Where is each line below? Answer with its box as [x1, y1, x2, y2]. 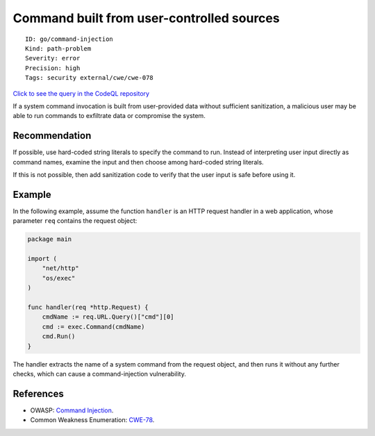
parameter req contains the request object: [12, 217, 137, 225]
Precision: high [25, 64, 81, 72]
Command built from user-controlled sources [12, 10, 281, 26]
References [12, 387, 64, 399]
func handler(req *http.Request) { [27, 303, 149, 311]
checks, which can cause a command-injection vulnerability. [12, 369, 187, 378]
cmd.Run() [42, 333, 76, 340]
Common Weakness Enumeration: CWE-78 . [30, 416, 155, 424]
